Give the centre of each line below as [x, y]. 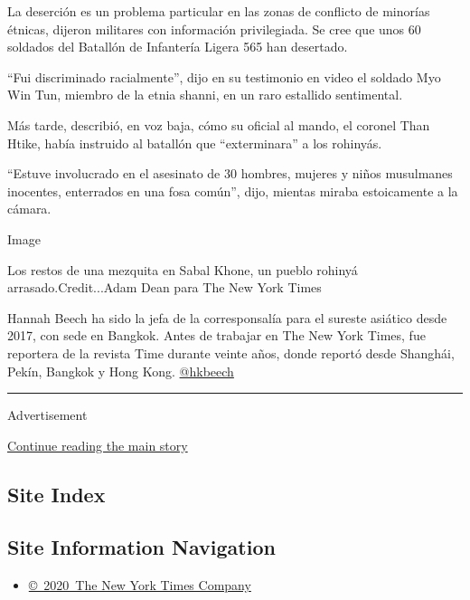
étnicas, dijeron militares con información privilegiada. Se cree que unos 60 [214, 29]
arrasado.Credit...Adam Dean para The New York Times [164, 287]
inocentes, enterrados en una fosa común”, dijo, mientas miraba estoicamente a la [233, 190]
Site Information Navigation [141, 547]
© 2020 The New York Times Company [140, 585]
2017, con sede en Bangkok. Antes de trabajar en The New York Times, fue [216, 335]
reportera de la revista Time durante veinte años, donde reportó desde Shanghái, [231, 352]
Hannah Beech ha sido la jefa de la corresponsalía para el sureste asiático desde [227, 317]
